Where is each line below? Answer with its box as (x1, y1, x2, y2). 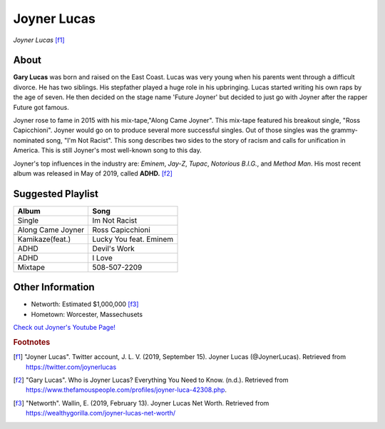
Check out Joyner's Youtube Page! (13, 323, 115, 332)
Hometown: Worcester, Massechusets (31, 310, 143, 318)
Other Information (13, 281, 96, 293)
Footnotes (13, 337, 51, 347)
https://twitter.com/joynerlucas (26, 363, 117, 371)
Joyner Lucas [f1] (13, 36, 65, 44)
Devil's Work (92, 243, 135, 253)
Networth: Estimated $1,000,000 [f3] (31, 300, 139, 308)
